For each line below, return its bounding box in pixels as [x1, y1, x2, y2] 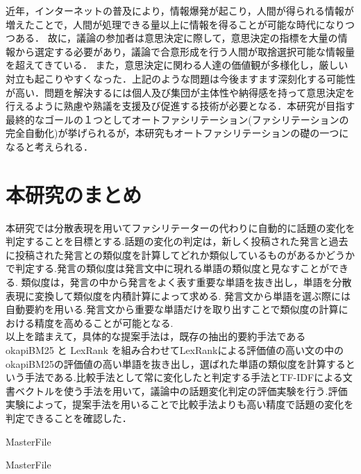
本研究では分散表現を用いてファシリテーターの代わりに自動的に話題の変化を [6, 220, 355, 235]
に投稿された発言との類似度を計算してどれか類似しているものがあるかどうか [6, 247, 355, 262]
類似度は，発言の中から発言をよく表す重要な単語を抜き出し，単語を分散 [21, 275, 352, 289]
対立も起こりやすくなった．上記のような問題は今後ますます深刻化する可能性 [6, 71, 355, 85]
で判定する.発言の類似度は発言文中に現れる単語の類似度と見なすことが [6, 261, 329, 276]
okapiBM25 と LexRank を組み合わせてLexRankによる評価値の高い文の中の [6, 343, 344, 357]
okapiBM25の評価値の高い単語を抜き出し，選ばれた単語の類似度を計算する [6, 356, 346, 371]
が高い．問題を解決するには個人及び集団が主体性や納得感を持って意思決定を [6, 85, 355, 99]
